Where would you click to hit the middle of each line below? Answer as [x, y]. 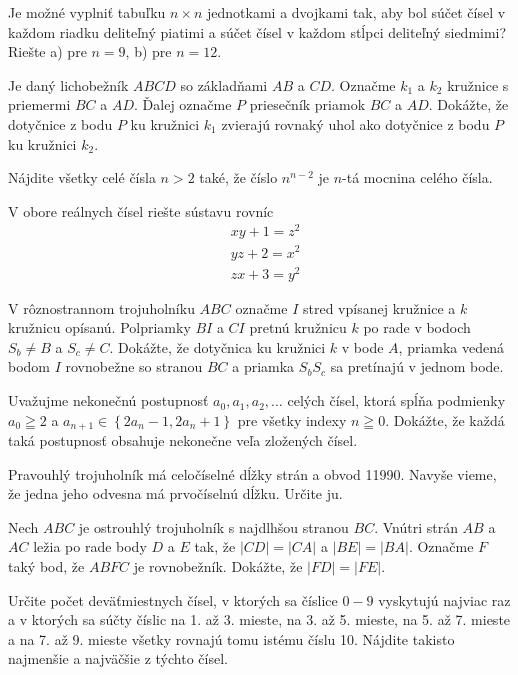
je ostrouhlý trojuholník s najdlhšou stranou [213, 526]
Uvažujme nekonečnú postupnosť [108, 400]
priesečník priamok [307, 104]
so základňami [224, 84]
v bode [362, 346]
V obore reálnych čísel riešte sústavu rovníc [141, 210]
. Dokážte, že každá [445, 419]
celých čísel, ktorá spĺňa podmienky [396, 400]
